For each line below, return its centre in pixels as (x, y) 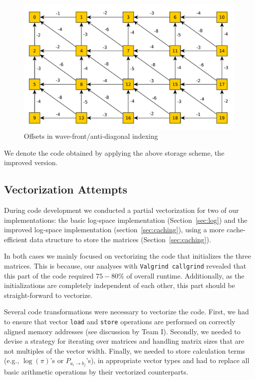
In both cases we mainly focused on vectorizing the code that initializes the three (127, 256)
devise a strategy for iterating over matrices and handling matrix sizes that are (124, 341)
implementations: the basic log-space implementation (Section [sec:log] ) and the (126, 220)
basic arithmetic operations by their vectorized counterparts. (96, 372)
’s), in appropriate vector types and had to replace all (168, 360)
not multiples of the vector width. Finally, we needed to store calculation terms (125, 350)
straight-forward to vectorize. (48, 295)
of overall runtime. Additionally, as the (185, 275)
